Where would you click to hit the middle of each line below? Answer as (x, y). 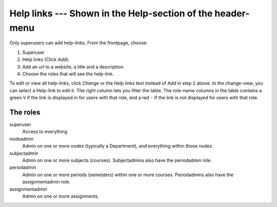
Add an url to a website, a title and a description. (74, 67)
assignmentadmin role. (46, 182)
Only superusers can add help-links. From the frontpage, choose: (79, 43)
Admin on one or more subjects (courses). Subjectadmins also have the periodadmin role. (117, 160)
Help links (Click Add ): (46, 59)
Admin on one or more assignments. (61, 196)
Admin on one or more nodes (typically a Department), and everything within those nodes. (118, 146)
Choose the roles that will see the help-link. (68, 74)
